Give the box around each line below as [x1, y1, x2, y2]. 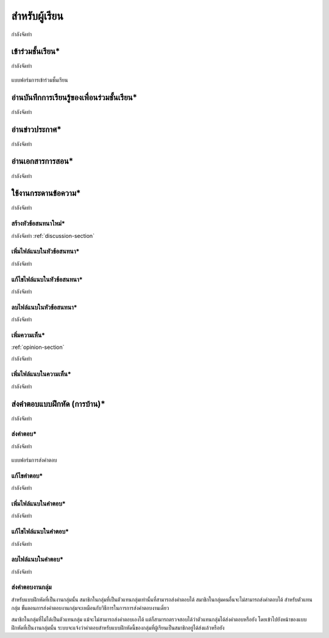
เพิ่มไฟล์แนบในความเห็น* [11, 370, 71, 378]
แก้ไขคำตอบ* [11, 471, 43, 480]
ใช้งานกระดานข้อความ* [11, 188, 81, 198]
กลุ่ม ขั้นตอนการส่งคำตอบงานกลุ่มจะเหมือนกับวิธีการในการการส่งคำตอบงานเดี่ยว [11, 604, 169, 612]
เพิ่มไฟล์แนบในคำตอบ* [11, 500, 66, 508]
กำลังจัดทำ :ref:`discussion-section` [11, 232, 94, 239]
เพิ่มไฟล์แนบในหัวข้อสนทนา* [11, 247, 80, 256]
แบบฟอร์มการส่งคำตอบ [11, 456, 57, 464]
